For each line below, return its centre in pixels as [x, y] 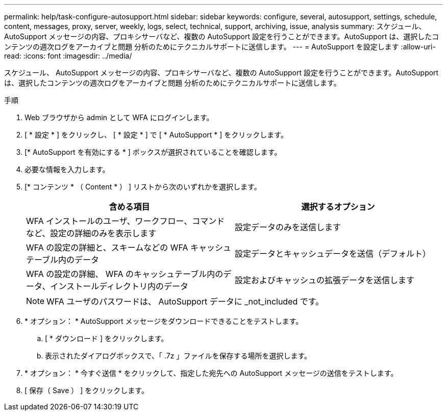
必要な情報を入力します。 [67, 169]
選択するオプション [338, 207]
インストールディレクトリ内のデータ [119, 286]
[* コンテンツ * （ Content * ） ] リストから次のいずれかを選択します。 [143, 187]
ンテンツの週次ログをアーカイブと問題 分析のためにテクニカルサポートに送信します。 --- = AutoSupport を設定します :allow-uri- [220, 47]
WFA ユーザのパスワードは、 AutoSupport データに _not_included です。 [185, 301]
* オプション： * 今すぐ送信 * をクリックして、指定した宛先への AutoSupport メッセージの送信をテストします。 [211, 373]
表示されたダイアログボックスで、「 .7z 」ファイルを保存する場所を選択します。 [178, 356]
